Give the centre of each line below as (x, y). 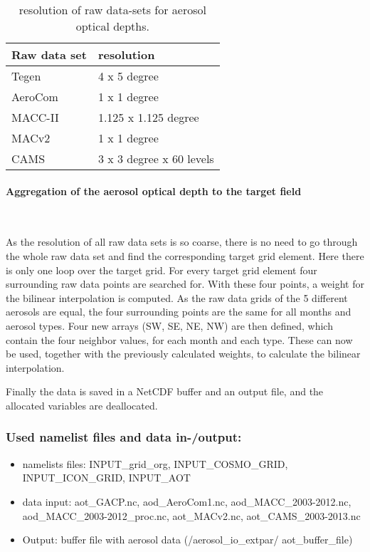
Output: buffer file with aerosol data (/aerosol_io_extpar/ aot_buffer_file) (187, 540)
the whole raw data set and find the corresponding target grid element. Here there (185, 255)
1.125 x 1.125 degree (148, 117)
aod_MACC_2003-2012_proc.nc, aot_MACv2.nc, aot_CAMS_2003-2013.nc (191, 515)
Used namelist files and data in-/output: (124, 437)
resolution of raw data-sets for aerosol (112, 10)
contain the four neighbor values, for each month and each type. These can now (179, 339)
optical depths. (112, 26)
